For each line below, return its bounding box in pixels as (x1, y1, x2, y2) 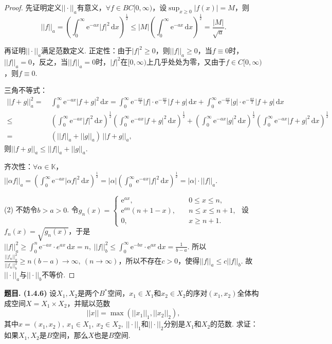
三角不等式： (4, 85, 47, 95)
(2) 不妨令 (4, 204, 38, 215)
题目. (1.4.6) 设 (4, 288, 57, 298)
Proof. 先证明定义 (4, 2, 62, 12)
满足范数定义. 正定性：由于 (41, 45, 132, 56)
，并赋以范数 (67, 297, 110, 308)
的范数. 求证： (210, 318, 258, 329)
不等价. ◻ (42, 269, 75, 280)
